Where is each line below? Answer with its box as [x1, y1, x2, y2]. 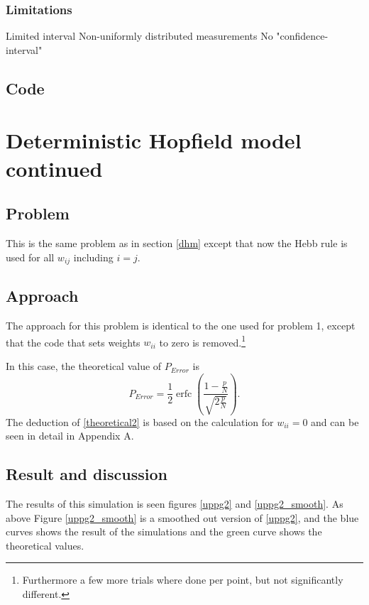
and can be [311, 414, 359, 429]
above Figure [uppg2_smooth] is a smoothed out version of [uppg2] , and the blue [6, 510, 359, 525]
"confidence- [276, 28, 329, 43]
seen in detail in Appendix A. [6, 428, 134, 443]
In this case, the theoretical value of [6, 359, 162, 374]
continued [6, 153, 103, 182]
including [73, 249, 114, 264]
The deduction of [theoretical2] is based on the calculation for [6, 414, 274, 429]
